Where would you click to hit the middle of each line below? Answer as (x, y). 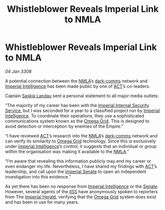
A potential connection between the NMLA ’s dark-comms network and (76, 81)
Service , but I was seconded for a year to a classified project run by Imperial (82, 110)
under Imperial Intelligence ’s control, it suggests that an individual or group (81, 146)
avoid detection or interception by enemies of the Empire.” (64, 126)
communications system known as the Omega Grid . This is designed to (77, 121)
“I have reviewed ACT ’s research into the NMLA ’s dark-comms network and (81, 136)
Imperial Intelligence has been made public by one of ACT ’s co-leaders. (78, 86)
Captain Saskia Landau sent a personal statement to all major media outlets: (82, 96)
